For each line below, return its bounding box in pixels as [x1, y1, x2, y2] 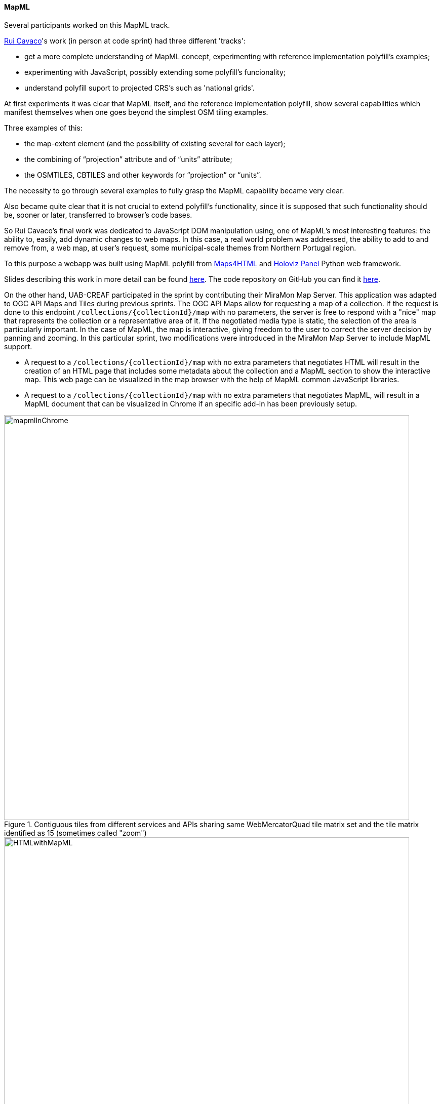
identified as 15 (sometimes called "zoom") [4, 828, 147, 837]
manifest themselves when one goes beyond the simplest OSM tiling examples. [4, 107, 268, 116]
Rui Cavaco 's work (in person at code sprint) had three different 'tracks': [4, 36, 246, 45]
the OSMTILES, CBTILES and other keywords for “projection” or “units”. [24, 170, 261, 179]
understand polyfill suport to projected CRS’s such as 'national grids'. [24, 83, 255, 92]
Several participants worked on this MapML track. [4, 20, 170, 29]
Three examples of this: [4, 123, 83, 132]
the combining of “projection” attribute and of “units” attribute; [24, 154, 232, 163]
